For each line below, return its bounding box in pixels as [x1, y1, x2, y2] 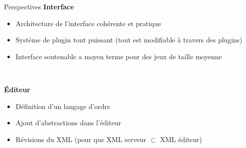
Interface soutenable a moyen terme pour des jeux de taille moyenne [15, 51, 222, 61]
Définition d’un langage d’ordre [15, 101, 111, 111]
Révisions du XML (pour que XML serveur [15, 134, 147, 144]
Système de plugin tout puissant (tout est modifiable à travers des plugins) [15, 35, 243, 45]
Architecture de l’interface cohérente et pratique [15, 18, 161, 28]
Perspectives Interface [4, 1, 74, 11]
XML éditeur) [160, 134, 203, 144]
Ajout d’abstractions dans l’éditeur [15, 117, 122, 128]
